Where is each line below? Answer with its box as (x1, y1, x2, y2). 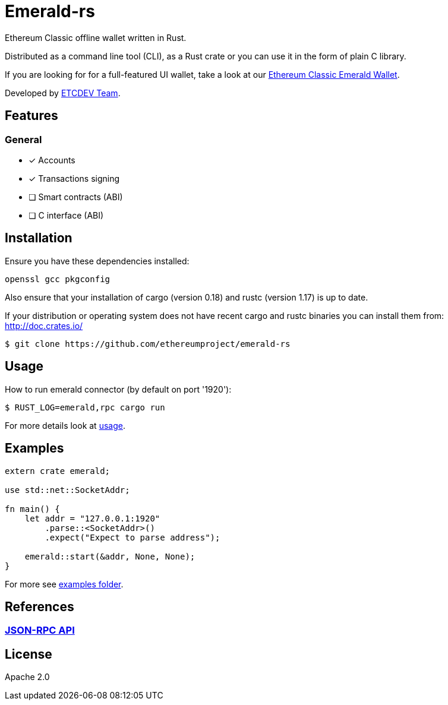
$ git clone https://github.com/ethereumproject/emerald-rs (5, 339, 291, 349)
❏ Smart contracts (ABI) (29, 191, 123, 202)
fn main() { (5, 504, 60, 514)
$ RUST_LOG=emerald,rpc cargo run (5, 402, 165, 412)
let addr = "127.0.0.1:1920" (24, 513, 160, 523)
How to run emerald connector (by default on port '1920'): (5, 384, 232, 394)
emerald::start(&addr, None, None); (24, 551, 195, 561)
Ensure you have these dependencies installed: (5, 255, 190, 266)
